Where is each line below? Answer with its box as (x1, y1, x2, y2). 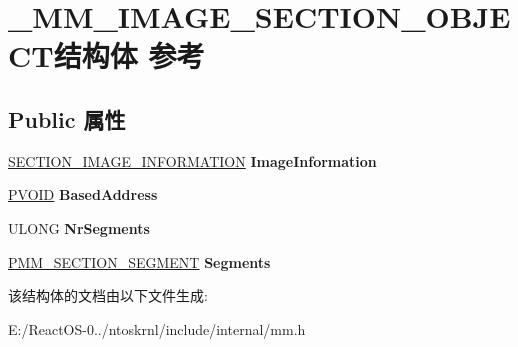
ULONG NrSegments (8, 217, 150, 238)
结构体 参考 (53, 35, 205, 76)
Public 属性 (8, 103, 126, 134)
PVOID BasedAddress (8, 184, 158, 205)
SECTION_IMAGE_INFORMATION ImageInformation (8, 150, 377, 171)
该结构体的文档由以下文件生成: (8, 285, 208, 306)
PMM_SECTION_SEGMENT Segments (8, 251, 271, 272)
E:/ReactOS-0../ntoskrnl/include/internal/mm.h (8, 318, 306, 339)
